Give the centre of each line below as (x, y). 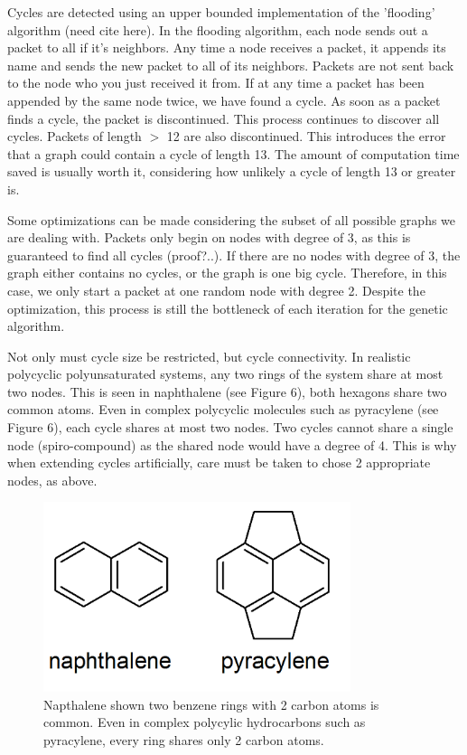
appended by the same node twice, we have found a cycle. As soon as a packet (224, 100)
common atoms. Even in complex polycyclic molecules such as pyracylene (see (223, 409)
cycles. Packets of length (75, 136)
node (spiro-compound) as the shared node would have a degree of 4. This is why (232, 444)
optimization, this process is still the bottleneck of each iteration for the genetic (228, 308)
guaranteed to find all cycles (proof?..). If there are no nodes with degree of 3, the (234, 255)
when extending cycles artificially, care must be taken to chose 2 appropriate (219, 462)
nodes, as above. (52, 480)
